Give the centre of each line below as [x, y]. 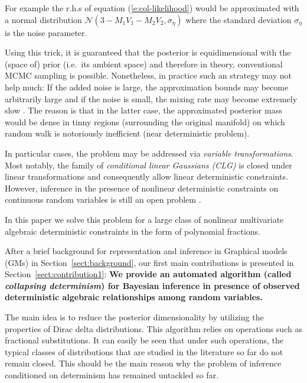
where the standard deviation [239, 19]
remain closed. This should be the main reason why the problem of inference [143, 363]
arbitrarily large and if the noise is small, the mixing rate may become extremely [151, 98]
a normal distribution [43, 19]
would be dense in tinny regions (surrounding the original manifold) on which [145, 121]
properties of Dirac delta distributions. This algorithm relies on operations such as [153, 328]
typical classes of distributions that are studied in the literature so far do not [144, 351]
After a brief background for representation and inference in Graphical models [146, 251]
